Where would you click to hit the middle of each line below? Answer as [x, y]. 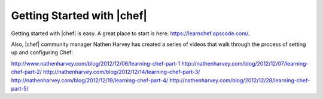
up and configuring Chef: [42, 52]
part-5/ [20, 88]
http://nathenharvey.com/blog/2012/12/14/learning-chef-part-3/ [121, 72]
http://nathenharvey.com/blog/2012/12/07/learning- [245, 63]
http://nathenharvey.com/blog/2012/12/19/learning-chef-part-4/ [90, 80]
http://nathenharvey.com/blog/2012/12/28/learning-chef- [240, 80]
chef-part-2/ [26, 72]
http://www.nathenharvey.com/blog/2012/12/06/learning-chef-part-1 [96, 63]
